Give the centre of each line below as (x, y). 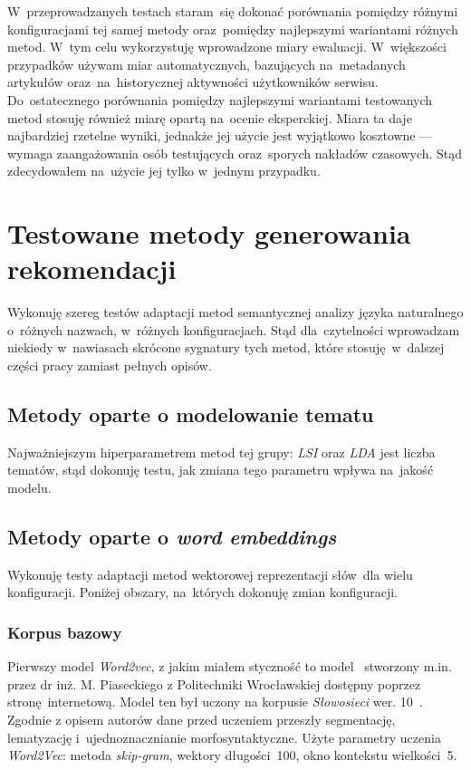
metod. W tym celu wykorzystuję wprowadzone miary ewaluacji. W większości (227, 47)
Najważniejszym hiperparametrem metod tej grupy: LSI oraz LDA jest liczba (221, 452)
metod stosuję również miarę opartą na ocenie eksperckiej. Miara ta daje (210, 117)
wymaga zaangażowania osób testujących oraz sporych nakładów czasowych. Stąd (235, 153)
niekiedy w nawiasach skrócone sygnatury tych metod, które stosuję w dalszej (226, 347)
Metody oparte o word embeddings (172, 536)
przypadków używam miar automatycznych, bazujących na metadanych (207, 64)
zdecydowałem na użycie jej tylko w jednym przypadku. (164, 171)
